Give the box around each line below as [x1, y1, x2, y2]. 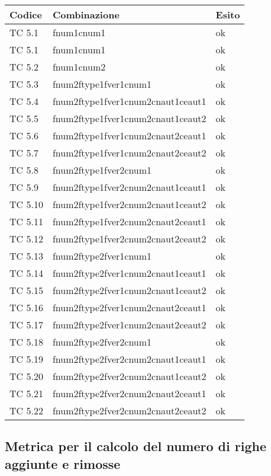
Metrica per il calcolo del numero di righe [5, 437, 266, 455]
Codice [9, 8, 42, 21]
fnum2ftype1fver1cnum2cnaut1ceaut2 [52, 111, 207, 125]
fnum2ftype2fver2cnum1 [52, 335, 152, 349]
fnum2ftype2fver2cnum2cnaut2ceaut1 [52, 386, 207, 400]
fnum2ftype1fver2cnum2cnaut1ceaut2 [52, 197, 207, 211]
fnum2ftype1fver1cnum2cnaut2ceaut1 [52, 129, 207, 142]
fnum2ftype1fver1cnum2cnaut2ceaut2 [52, 146, 207, 159]
